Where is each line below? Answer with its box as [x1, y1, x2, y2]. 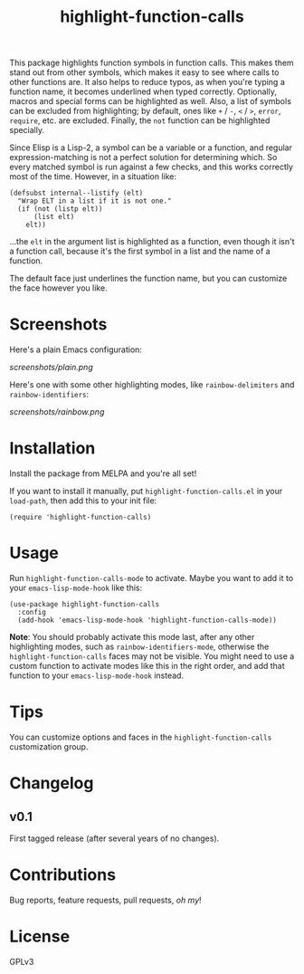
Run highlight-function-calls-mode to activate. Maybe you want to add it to [9, 573, 294, 583]
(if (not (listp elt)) [17, 205, 103, 214]
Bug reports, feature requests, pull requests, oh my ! [9, 894, 202, 905]
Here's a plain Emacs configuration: [9, 344, 143, 355]
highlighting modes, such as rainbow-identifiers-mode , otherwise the [9, 641, 270, 652]
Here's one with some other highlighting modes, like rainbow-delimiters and [9, 379, 295, 390]
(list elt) [33, 213, 75, 222]
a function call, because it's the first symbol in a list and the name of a [9, 246, 271, 257]
